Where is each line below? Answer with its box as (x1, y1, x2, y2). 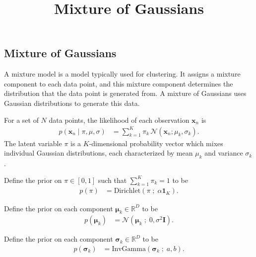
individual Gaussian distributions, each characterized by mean (4, 148, 193, 158)
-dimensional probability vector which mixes (89, 138, 223, 148)
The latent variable (4, 138, 62, 148)
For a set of (4, 114, 39, 125)
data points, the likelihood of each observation (49, 114, 190, 125)
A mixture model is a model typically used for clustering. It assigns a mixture (4, 69, 241, 79)
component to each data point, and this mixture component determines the (4, 78, 233, 88)
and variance (204, 148, 243, 158)
